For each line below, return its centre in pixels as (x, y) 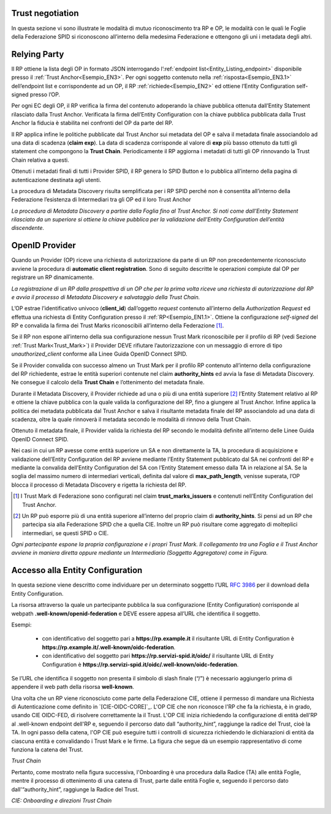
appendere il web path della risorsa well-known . (73, 687)
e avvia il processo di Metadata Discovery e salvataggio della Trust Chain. (106, 297)
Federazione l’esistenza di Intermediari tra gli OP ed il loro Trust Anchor (101, 200)
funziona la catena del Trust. (48, 750)
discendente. (28, 228)
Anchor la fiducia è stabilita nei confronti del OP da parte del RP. (93, 123)
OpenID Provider (44, 245)
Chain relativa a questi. (40, 160)
